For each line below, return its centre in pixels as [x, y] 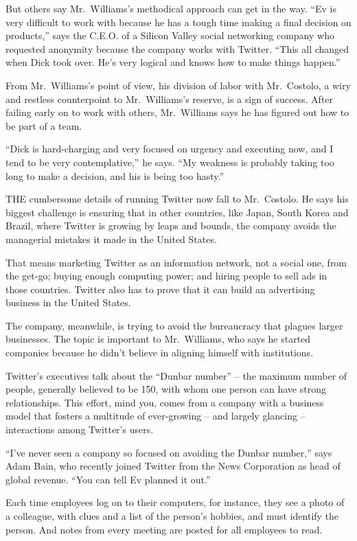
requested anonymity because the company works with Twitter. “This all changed [177, 48]
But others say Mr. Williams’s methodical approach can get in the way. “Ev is [171, 8]
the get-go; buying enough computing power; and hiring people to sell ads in [166, 276]
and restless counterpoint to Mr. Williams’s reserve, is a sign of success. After [170, 99]
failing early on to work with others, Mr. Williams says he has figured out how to [177, 112]
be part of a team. [44, 125]
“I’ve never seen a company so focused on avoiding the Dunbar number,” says [169, 452]
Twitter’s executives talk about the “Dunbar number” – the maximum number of [176, 375]
